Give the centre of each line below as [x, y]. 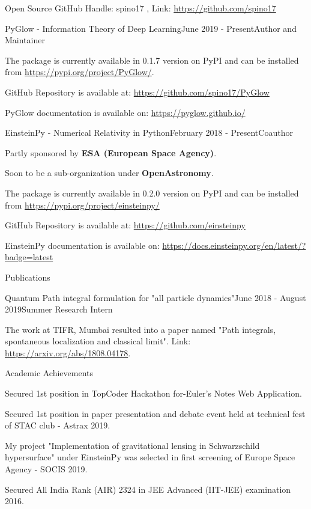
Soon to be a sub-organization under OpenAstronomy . [109, 173]
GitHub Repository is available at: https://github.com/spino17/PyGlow [137, 92]
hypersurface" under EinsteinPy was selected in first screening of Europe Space [150, 457]
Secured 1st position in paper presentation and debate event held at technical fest [155, 413]
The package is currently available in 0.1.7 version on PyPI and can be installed [152, 60]
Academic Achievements [49, 373]
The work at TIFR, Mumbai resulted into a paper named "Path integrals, [140, 329]
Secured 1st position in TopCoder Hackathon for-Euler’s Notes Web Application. [153, 393]
